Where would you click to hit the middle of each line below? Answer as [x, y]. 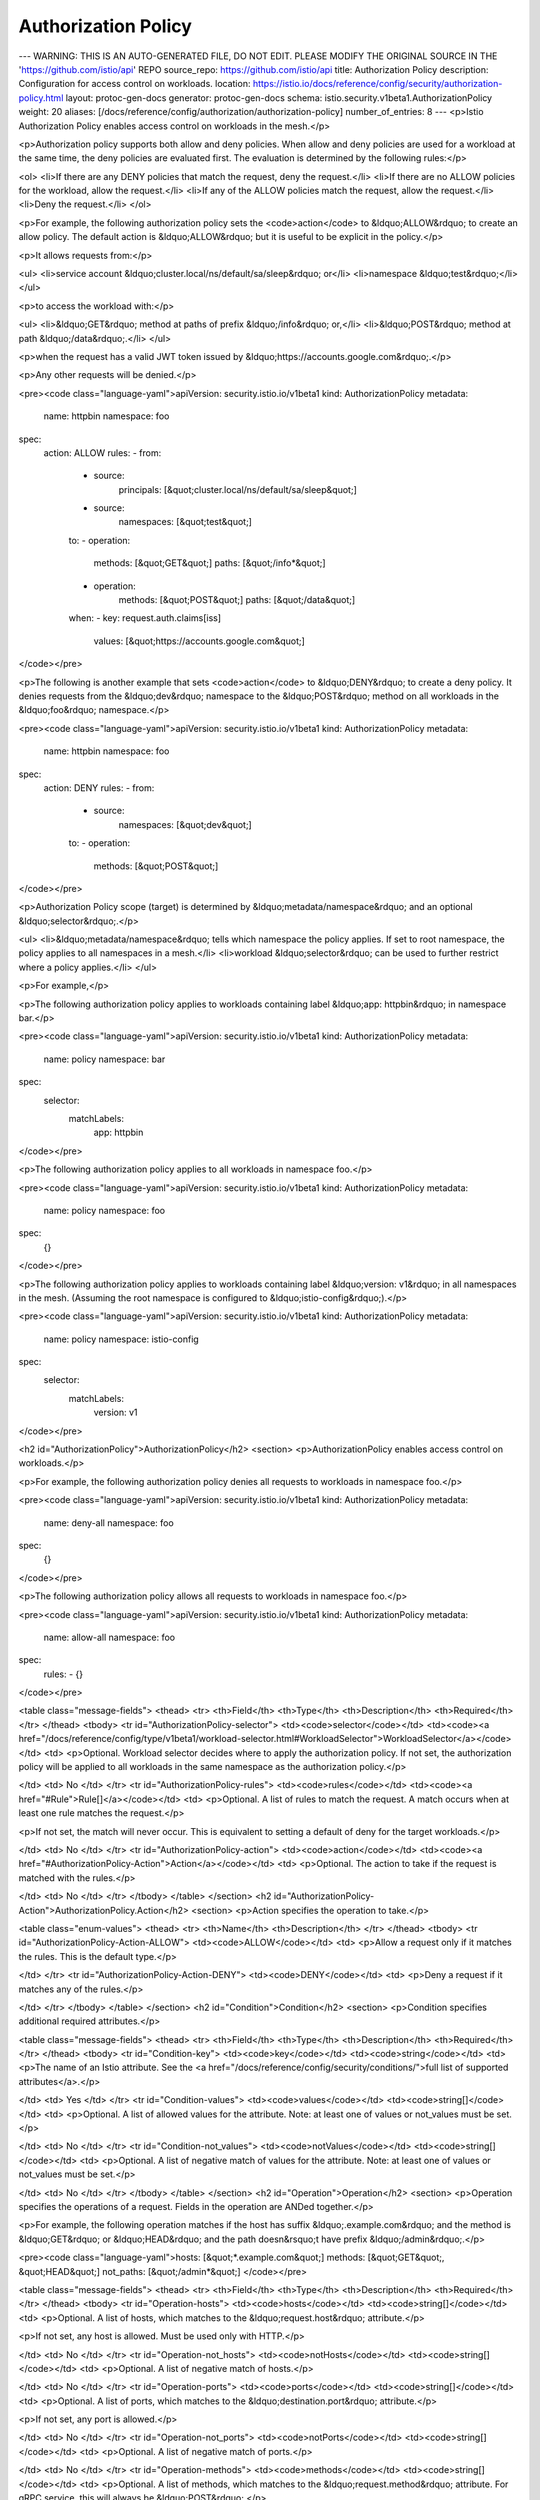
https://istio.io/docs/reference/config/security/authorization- [377, 84]
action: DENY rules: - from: [99, 787]
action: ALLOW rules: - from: [102, 452]
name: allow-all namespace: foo [109, 1637]
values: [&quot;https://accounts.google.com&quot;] [199, 641]
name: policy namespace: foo [104, 1210]
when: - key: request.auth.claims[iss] [145, 618]
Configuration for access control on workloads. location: [134, 84]
